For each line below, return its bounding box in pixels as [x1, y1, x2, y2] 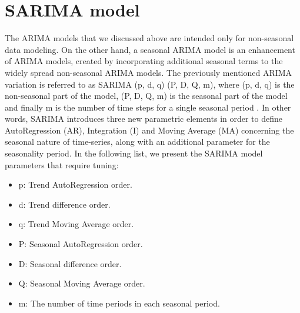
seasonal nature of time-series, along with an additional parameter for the [5, 135, 270, 148]
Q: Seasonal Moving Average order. [18, 277, 145, 289]
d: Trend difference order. [18, 198, 111, 210]
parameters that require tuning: [5, 158, 119, 171]
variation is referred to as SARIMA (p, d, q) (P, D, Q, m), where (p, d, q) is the [5, 78, 295, 90]
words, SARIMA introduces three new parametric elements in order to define [5, 112, 283, 125]
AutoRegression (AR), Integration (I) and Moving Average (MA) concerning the [5, 124, 294, 136]
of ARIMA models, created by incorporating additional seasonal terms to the [5, 55, 283, 67]
